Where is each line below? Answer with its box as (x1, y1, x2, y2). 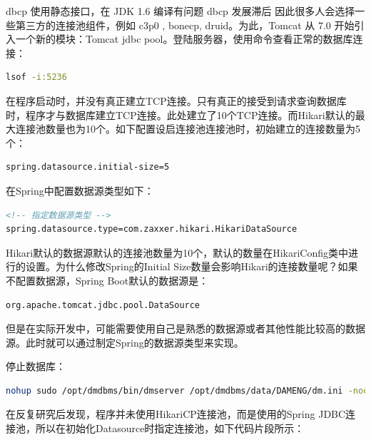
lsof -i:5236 (6, 72, 67, 83)
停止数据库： (6, 359, 66, 374)
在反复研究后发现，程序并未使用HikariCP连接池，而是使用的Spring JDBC (6, 406, 346, 421)
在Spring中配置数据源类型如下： (6, 183, 154, 198)
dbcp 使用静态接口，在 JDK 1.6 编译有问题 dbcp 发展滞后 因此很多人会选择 (6, 4, 355, 18)
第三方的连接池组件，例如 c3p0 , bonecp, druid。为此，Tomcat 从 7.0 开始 (15, 17, 355, 32)
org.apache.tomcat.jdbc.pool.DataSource (6, 300, 200, 310)
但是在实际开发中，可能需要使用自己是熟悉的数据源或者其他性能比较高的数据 (6, 321, 365, 336)
